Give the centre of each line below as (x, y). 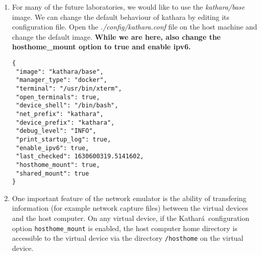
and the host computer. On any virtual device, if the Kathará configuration (131, 218)
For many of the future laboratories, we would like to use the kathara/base (128, 7)
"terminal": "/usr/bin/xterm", (69, 88)
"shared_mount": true (52, 173)
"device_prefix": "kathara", (65, 122)
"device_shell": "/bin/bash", (67, 106)
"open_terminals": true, (58, 97)
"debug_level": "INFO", (56, 131)
